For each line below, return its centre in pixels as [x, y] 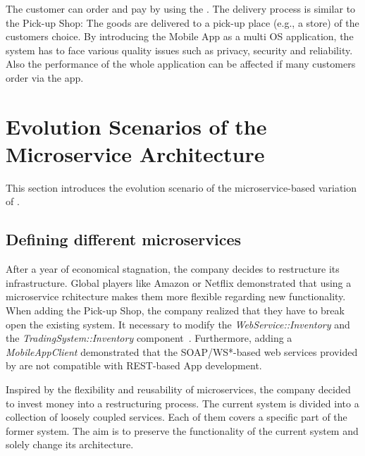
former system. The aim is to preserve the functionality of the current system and [182, 430]
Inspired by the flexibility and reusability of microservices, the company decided [178, 389]
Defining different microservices [124, 239]
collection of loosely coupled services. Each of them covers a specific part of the [177, 417]
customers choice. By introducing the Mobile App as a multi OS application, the [180, 36]
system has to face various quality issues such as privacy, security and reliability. [179, 50]
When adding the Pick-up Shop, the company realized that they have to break [175, 310]
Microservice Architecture [135, 153]
